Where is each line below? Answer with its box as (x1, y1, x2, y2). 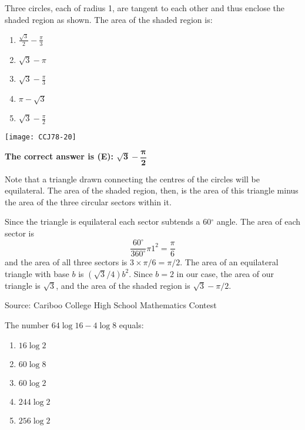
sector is (5, 227, 34, 239)
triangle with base (5, 267, 69, 279)
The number (5, 318, 49, 331)
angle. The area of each (216, 215, 301, 228)
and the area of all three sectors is (5, 256, 128, 268)
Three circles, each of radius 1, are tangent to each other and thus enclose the (5, 2, 285, 14)
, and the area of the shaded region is (56, 279, 190, 291)
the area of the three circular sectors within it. (5, 195, 172, 208)
